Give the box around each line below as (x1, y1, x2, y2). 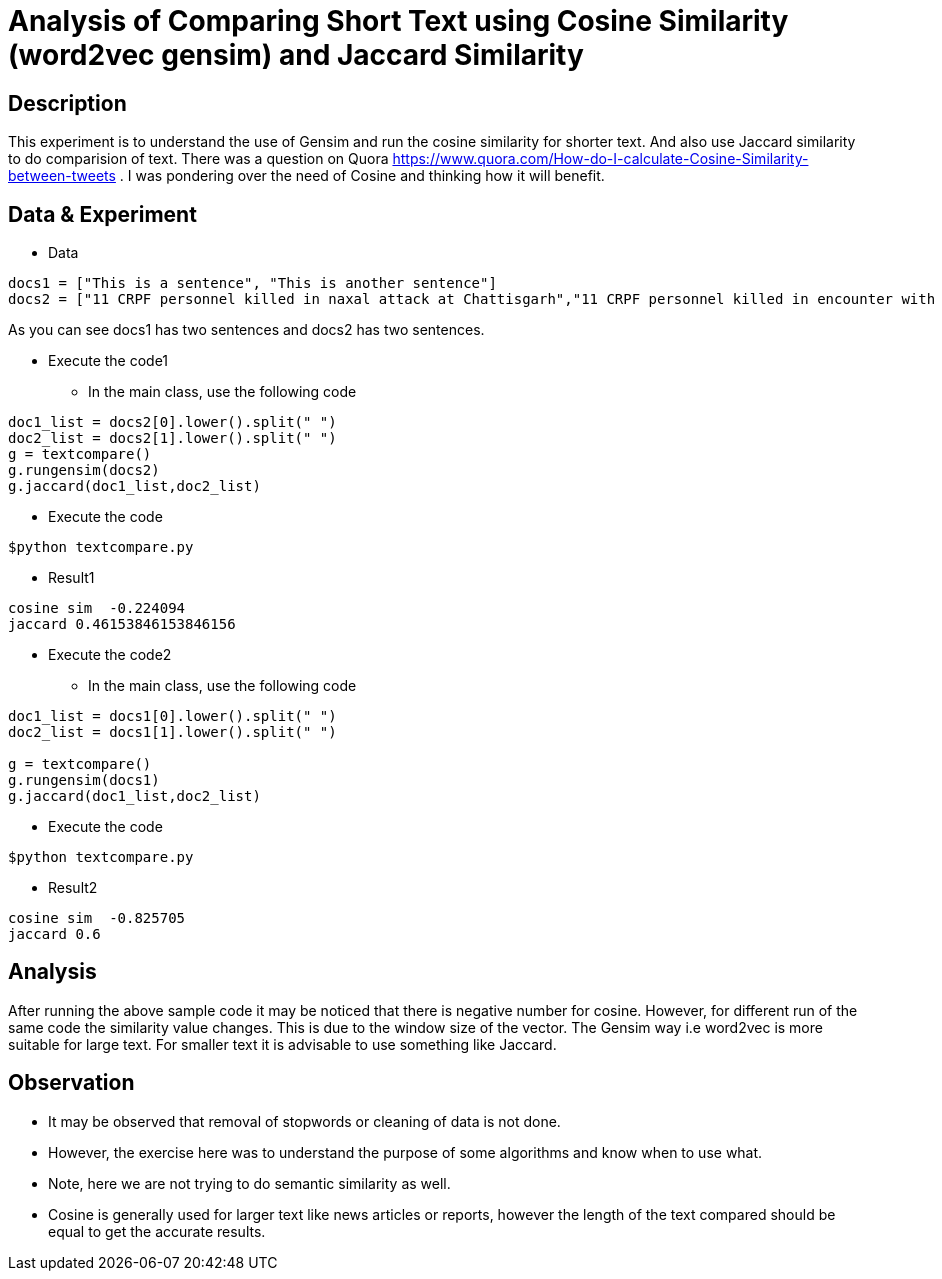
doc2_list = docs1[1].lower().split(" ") (8, 724, 337, 741)
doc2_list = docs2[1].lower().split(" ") (8, 430, 337, 447)
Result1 (48, 569, 95, 587)
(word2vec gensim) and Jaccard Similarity (8, 38, 584, 72)
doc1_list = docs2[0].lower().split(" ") (8, 414, 337, 431)
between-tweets (8, 167, 116, 185)
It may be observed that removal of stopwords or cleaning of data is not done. (48, 1112, 561, 1130)
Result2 (48, 879, 98, 897)
